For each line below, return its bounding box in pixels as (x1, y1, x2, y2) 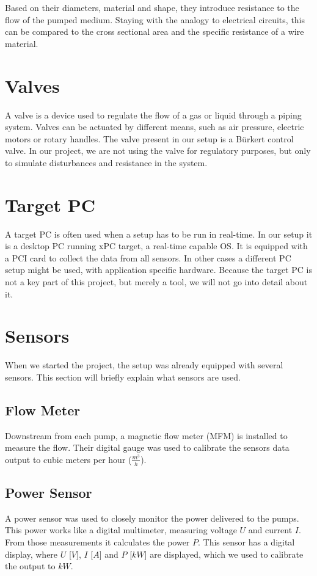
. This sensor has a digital (198, 536, 295, 549)
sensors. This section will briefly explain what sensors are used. (5, 370, 241, 383)
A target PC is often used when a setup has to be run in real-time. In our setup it (5, 227, 313, 240)
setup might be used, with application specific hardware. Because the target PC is (5, 263, 312, 276)
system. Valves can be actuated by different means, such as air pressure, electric (5, 120, 304, 133)
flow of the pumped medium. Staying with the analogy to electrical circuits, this (5, 13, 305, 26)
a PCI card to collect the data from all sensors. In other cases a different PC (5, 251, 291, 264)
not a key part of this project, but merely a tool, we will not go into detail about (5, 275, 308, 288)
